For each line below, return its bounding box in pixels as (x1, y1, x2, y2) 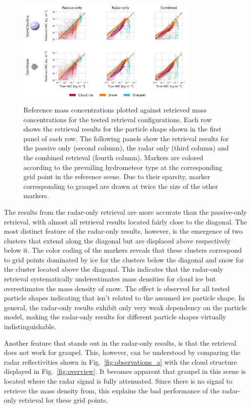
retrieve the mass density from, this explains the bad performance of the (4, 385, 220, 395)
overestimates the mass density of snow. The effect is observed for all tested (4, 283, 230, 293)
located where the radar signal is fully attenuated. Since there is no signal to (4, 376, 232, 386)
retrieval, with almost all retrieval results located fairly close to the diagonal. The (4, 216, 247, 226)
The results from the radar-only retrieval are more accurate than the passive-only (4, 206, 247, 217)
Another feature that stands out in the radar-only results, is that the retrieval (4, 337, 236, 348)
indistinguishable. (4, 321, 56, 332)
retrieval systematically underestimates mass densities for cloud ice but (4, 274, 216, 284)
